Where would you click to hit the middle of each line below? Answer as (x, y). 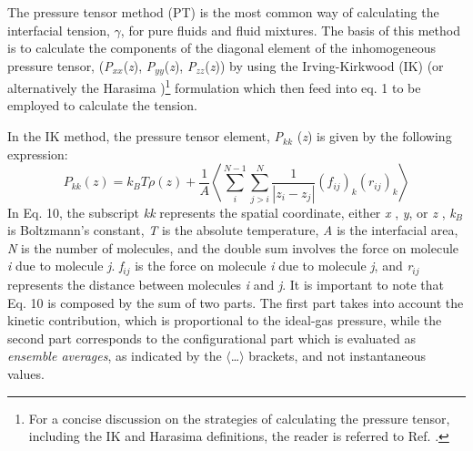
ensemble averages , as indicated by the (115, 356)
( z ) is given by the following (374, 136)
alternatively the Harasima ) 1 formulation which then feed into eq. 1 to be (214, 86)
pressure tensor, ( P (60, 65)
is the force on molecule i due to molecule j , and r (274, 266)
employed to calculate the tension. (102, 105)
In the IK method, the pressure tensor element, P (146, 136)
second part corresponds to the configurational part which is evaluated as (211, 338)
